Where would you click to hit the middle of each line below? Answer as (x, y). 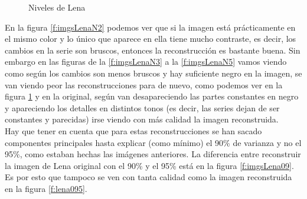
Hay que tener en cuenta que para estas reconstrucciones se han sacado (133, 130)
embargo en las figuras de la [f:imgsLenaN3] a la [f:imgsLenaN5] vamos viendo (146, 62)
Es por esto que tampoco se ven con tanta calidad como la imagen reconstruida (148, 177)
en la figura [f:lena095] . (46, 188)
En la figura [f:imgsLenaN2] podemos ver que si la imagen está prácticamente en (150, 27)
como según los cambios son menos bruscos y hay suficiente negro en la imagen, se (153, 73)
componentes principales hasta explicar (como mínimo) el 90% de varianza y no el (153, 142)
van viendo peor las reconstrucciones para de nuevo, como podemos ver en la (144, 84)
